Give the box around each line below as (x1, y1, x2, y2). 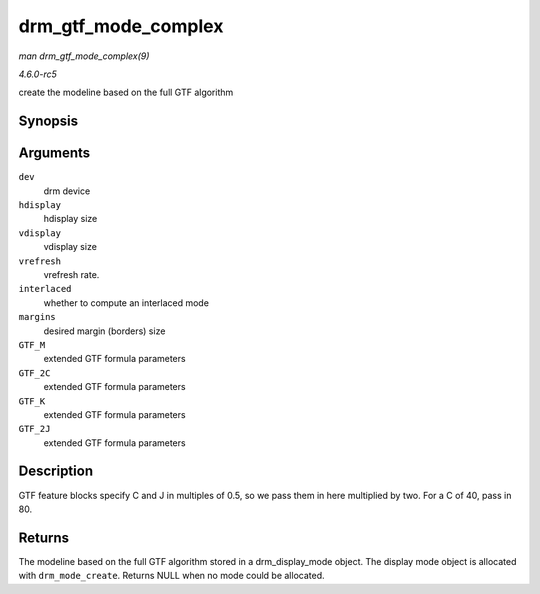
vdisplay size (43, 241, 97, 253)
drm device (43, 185, 91, 197)
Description (18, 463, 94, 480)
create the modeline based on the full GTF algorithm (18, 86, 234, 99)
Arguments (18, 145, 91, 162)
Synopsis (18, 113, 79, 130)
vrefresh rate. (43, 268, 100, 280)
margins (18, 311, 57, 323)
